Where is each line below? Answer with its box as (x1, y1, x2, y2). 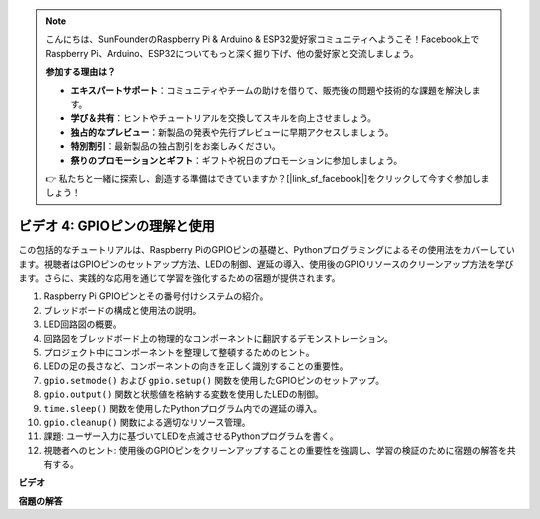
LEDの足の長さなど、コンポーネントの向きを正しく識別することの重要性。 (43, 360, 349, 372)
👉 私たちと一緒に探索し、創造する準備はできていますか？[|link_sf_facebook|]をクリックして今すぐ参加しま (45, 172, 490, 184)
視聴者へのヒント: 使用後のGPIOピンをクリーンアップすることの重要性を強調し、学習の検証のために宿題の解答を (43, 444, 507, 456)
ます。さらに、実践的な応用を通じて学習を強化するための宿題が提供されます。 (18, 271, 341, 284)
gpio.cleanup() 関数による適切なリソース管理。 (43, 416, 251, 428)
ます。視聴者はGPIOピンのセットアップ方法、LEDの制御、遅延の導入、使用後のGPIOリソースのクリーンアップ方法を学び (18, 258, 514, 270)
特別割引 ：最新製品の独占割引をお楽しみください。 (70, 140, 281, 152)
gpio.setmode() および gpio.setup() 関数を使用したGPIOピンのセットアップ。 (43, 374, 385, 386)
